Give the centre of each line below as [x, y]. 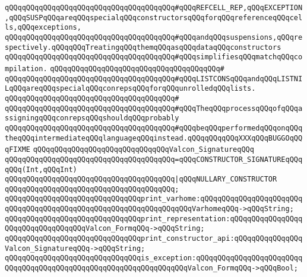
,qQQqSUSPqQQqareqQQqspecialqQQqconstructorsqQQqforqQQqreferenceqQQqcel [154, 17]
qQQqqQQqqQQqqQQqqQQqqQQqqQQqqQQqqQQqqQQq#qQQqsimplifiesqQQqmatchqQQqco [154, 57]
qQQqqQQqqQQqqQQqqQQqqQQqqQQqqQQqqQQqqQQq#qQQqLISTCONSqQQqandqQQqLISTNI [154, 79]
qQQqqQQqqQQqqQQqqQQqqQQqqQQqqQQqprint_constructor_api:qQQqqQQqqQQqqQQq [154, 239]
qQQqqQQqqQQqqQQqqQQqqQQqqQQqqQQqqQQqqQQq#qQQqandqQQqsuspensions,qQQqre [154, 37]
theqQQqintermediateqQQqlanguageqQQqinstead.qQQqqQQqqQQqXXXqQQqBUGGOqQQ [154, 138]
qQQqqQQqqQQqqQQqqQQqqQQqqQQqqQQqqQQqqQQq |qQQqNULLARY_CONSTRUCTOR [141, 179]
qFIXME [18, 150]
